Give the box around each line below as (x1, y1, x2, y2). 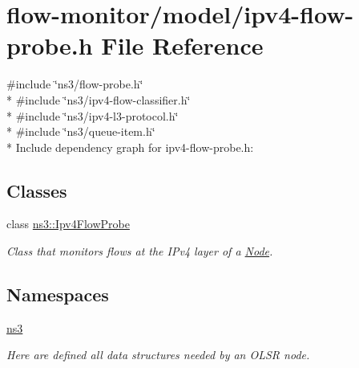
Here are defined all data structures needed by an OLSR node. (6, 346, 310, 363)
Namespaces (6, 282, 109, 307)
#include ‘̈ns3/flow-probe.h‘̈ (6, 76, 143, 92)
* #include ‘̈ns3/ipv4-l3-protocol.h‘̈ (6, 107, 179, 124)
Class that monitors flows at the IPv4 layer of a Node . (6, 243, 273, 260)
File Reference (101, 29, 264, 62)
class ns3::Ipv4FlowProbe (6, 215, 130, 232)
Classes (6, 178, 67, 202)
